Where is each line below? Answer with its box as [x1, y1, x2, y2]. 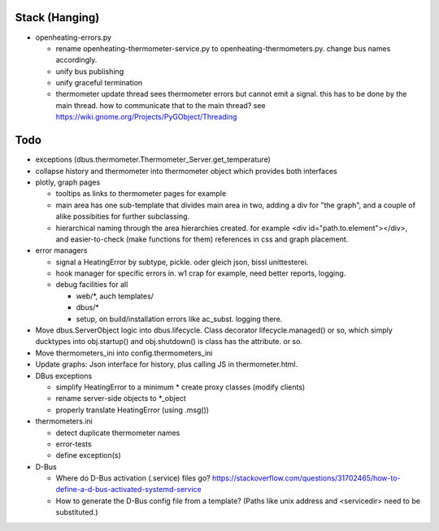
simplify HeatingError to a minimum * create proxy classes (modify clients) [55, 382, 306, 392]
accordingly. [55, 55, 98, 65]
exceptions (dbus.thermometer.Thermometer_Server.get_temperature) [35, 155, 272, 164]
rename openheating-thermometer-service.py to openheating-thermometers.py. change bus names [55, 43, 391, 53]
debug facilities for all [55, 280, 128, 289]
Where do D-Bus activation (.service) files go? [55, 473, 211, 483]
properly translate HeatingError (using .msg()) [55, 405, 210, 415]
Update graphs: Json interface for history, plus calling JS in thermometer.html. [35, 359, 298, 369]
